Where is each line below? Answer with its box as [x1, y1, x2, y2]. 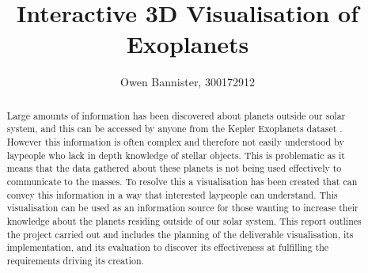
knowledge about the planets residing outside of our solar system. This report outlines [6, 214, 362, 227]
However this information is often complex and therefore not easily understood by [6, 135, 344, 149]
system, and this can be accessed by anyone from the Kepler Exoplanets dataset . [6, 122, 343, 135]
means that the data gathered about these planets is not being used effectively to [6, 161, 342, 175]
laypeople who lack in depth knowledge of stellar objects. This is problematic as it [6, 148, 345, 161]
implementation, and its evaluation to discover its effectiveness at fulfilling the [6, 241, 329, 254]
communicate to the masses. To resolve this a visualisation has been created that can [6, 174, 358, 188]
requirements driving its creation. [6, 253, 144, 267]
